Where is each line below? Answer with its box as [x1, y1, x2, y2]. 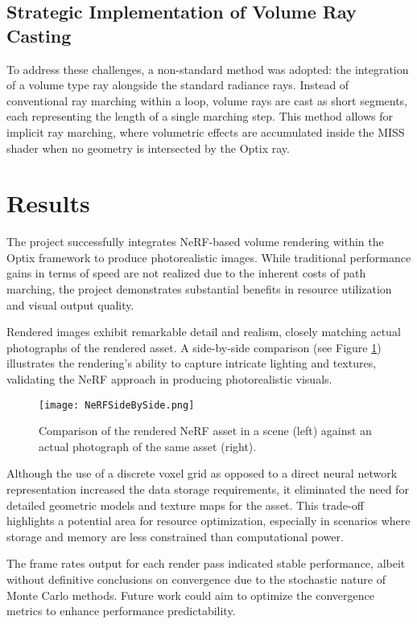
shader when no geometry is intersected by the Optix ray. [6, 139, 290, 156]
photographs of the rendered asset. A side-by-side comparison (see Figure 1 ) [6, 339, 382, 355]
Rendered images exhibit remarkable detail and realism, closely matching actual [6, 323, 401, 340]
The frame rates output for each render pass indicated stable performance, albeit [6, 555, 406, 572]
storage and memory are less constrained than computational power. [6, 528, 344, 544]
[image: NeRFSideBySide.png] [39, 399, 195, 411]
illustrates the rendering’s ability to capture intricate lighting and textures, [6, 355, 377, 372]
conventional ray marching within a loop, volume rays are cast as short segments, [6, 92, 408, 109]
